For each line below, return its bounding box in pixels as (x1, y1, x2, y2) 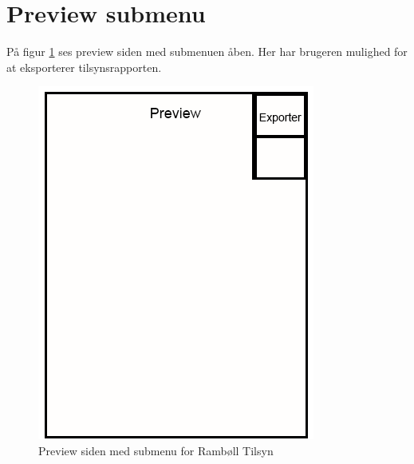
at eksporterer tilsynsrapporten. (6, 58, 162, 75)
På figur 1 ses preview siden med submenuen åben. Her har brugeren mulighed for (6, 43, 408, 60)
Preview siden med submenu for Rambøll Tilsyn (38, 442, 274, 458)
